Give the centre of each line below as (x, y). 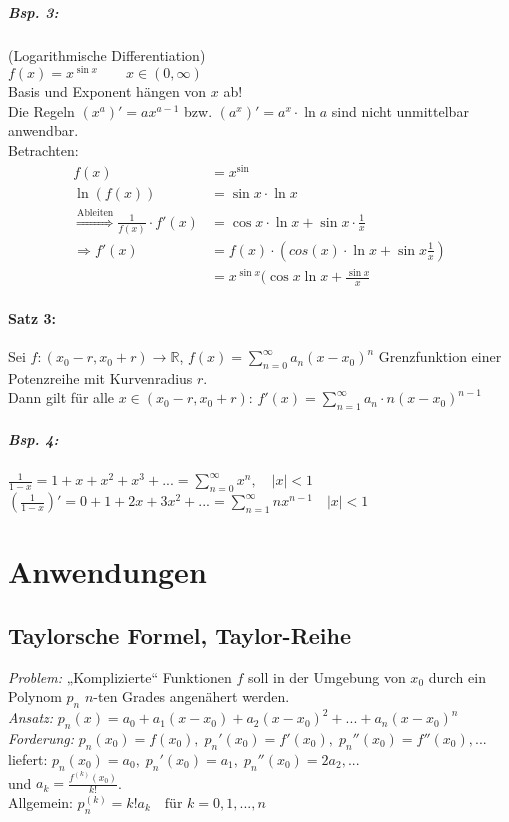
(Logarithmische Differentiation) (107, 54)
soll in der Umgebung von (327, 676)
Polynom (35, 696)
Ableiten (95, 212)
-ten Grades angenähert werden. (191, 696)
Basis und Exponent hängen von (107, 91)
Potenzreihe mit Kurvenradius (100, 377)
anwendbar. (43, 130)
